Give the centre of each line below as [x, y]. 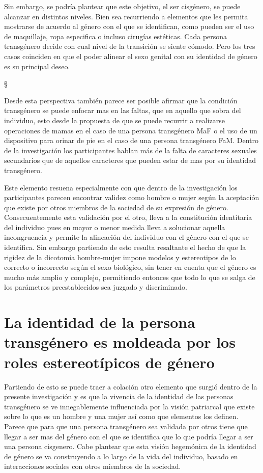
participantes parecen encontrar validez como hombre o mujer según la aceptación [132, 197]
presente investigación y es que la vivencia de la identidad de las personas [119, 396]
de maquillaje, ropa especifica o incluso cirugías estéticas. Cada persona [116, 36]
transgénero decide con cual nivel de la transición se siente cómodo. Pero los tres [130, 46]
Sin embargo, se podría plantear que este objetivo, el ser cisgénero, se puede [122, 6]
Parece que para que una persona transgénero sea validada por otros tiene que [126, 426]
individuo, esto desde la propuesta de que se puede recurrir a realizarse [114, 120]
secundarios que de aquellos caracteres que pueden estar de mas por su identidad [130, 160]
